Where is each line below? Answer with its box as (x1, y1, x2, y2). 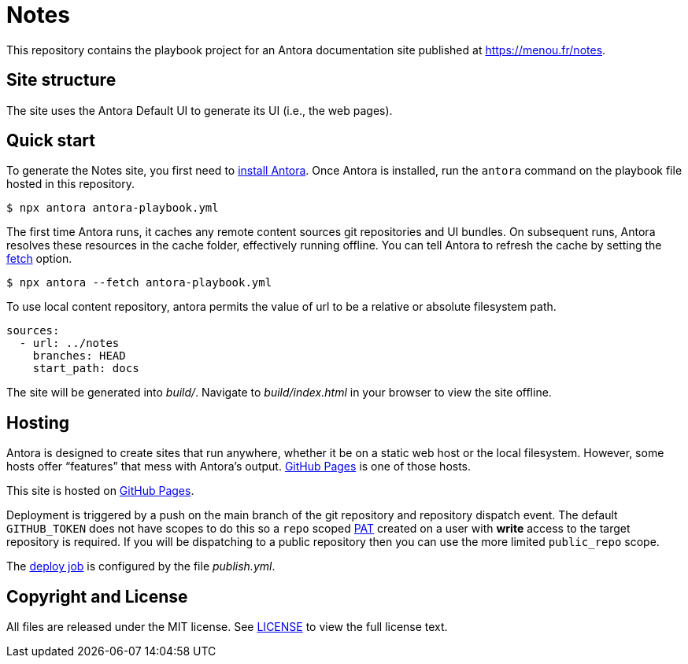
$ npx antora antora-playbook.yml (6, 201, 219, 215)
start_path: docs (32, 362, 139, 375)
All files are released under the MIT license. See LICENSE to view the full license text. (6, 620, 448, 634)
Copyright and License (6, 586, 188, 607)
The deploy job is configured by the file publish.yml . (6, 559, 276, 574)
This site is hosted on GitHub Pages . (6, 484, 194, 498)
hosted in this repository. (6, 177, 135, 191)
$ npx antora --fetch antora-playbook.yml (6, 276, 272, 290)
